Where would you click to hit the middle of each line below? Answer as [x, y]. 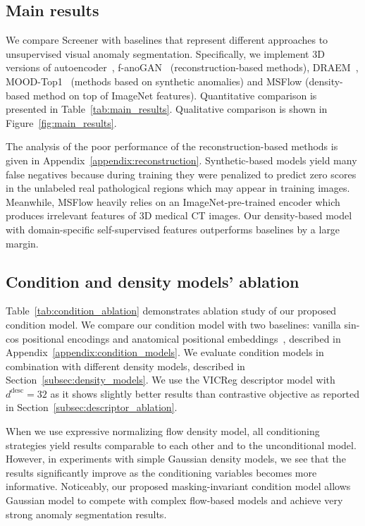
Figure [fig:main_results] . [61, 122]
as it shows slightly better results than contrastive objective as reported [205, 393]
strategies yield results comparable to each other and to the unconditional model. [181, 445]
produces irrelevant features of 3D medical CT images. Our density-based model [179, 215]
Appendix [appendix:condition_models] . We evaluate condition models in [165, 352]
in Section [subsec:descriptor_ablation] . [92, 407]
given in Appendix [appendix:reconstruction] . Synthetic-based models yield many [181, 160]
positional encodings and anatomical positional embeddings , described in [181, 338]
